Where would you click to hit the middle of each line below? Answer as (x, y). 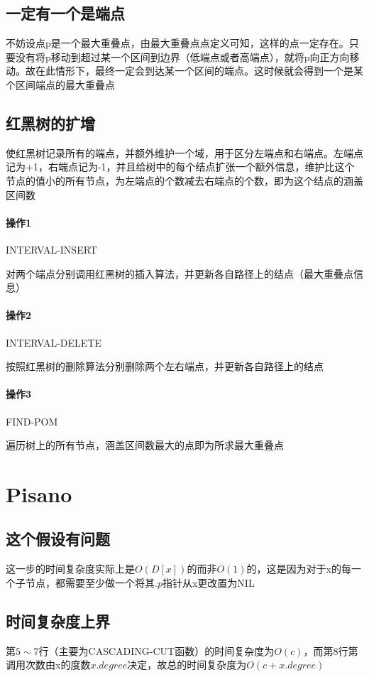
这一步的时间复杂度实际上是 (70, 569)
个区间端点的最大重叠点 (60, 84)
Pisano (39, 493)
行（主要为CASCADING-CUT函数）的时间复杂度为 (156, 650)
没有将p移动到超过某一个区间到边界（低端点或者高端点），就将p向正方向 (182, 56)
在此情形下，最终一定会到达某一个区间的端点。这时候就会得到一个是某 (199, 71)
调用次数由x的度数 (48, 665)
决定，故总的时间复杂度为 (187, 665)
